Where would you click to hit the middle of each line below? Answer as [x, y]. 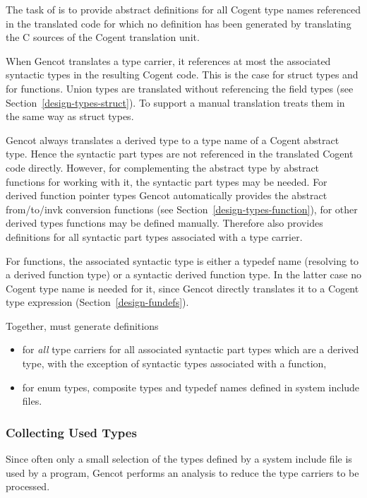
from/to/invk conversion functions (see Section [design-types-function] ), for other [182, 209]
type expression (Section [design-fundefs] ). [97, 302]
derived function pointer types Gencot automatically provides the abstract [167, 195]
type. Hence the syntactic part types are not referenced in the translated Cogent [180, 154]
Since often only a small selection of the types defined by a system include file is [179, 459]
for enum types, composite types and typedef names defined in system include [191, 387]
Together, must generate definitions [82, 325]
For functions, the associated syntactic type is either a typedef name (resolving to [182, 260]
